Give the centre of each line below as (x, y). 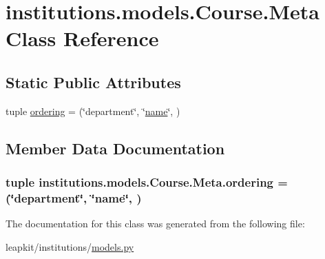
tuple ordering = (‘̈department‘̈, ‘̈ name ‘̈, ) (93, 111)
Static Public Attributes (93, 82)
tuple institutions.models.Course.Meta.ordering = (147, 182)
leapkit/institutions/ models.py (70, 246)
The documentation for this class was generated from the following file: (155, 224)
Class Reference (82, 38)
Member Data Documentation (115, 148)
